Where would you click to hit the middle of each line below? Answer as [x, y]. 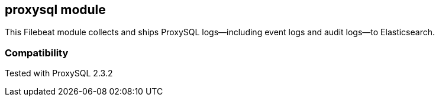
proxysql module [55, 10]
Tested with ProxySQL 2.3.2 [59, 73]
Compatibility [37, 53]
